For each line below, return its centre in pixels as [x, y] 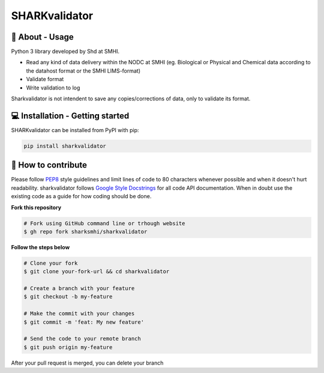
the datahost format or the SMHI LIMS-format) [83, 71]
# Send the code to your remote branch [82, 339]
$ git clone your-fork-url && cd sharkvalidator [97, 271]
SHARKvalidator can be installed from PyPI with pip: [75, 130]
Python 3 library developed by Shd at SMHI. [65, 52]
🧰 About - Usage [43, 37]
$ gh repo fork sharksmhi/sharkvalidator [85, 232]
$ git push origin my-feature [68, 347]
